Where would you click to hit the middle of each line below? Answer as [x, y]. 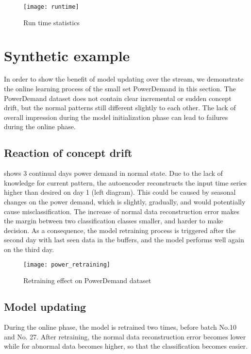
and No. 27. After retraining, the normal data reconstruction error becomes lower [125, 336]
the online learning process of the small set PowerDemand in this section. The [120, 88]
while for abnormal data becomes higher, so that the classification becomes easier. [126, 346]
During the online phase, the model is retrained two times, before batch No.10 [120, 327]
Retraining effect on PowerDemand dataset [87, 280]
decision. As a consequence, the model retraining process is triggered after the [120, 230]
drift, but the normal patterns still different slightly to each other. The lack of [120, 108]
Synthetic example [67, 56]
